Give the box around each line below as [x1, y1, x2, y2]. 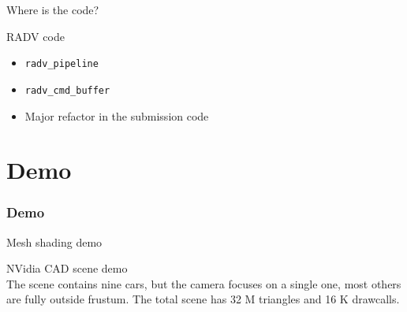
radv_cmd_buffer [24, 84, 110, 96]
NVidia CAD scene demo [6, 260, 128, 277]
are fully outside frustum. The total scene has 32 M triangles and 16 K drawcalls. [6, 291, 400, 307]
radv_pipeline [24, 58, 99, 70]
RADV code [6, 28, 65, 44]
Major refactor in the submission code [24, 107, 209, 124]
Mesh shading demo [6, 233, 103, 250]
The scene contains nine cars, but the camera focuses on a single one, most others [6, 275, 401, 292]
